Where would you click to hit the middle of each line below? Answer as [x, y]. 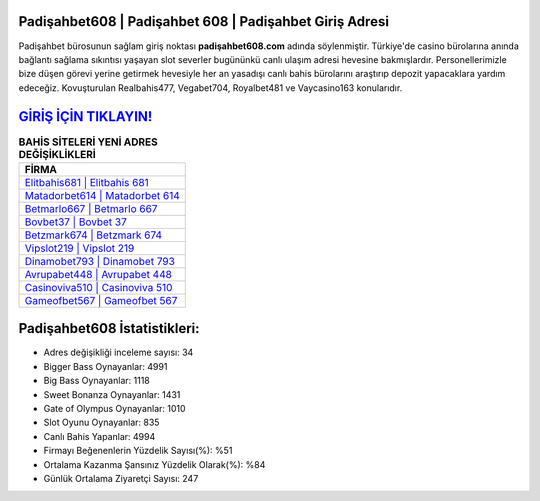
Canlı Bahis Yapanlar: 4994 [99, 436]
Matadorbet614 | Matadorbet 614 [102, 195]
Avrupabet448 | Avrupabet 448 [98, 274]
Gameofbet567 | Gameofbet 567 [101, 300]
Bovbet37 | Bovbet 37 [75, 222]
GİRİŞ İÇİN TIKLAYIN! [85, 116]
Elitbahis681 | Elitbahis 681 [86, 182]
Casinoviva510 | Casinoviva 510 [98, 287]
